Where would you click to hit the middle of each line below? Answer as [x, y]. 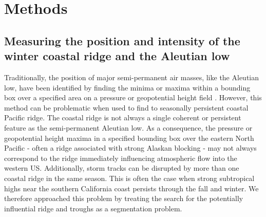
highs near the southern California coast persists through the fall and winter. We [131, 188]
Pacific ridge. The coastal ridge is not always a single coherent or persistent [123, 117]
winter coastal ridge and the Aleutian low [117, 56]
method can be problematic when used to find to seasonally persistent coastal [126, 107]
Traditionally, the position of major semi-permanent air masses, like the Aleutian [132, 77]
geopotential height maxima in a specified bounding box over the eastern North [129, 138]
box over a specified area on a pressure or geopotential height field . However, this [133, 97]
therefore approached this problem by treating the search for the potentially [124, 198]
